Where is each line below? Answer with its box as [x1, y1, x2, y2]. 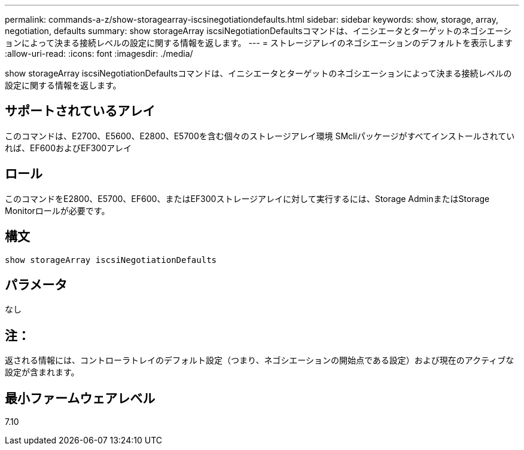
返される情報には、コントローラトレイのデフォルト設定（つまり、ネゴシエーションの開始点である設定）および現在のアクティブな [5, 355, 514, 366]
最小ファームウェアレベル [5, 390, 156, 406]
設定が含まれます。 [5, 367, 80, 378]
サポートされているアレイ [5, 103, 156, 119]
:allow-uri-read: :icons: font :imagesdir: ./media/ [5, 48, 193, 59]
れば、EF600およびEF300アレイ [5, 142, 132, 153]
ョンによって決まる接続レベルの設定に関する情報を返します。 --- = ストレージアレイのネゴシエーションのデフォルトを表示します [5, 38, 513, 48]
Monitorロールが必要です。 [5, 205, 110, 216]
